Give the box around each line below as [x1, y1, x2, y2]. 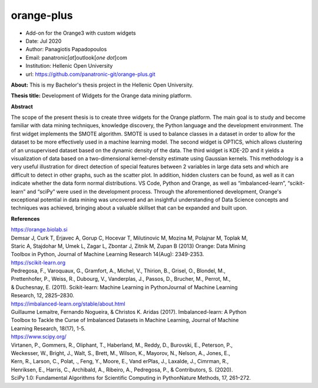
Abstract [11, 103, 34, 110]
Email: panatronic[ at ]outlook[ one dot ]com [25, 54, 128, 61]
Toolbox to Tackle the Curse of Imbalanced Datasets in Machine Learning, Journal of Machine [11, 317, 239, 324]
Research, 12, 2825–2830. [11, 292, 75, 299]
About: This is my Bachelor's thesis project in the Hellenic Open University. [11, 81, 194, 88]
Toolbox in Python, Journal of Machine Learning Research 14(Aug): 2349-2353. [11, 251, 204, 258]
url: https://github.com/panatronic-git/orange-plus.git [25, 71, 155, 78]
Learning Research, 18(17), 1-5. [11, 324, 86, 332]
